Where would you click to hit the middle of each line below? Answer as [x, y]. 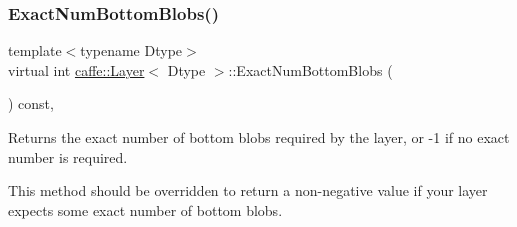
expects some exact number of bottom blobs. [145, 209]
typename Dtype [131, 50]
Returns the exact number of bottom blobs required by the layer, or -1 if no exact [259, 137]
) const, [31, 103]
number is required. [68, 156]
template [35, 50]
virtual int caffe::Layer [76, 69]
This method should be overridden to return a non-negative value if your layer [248, 190]
